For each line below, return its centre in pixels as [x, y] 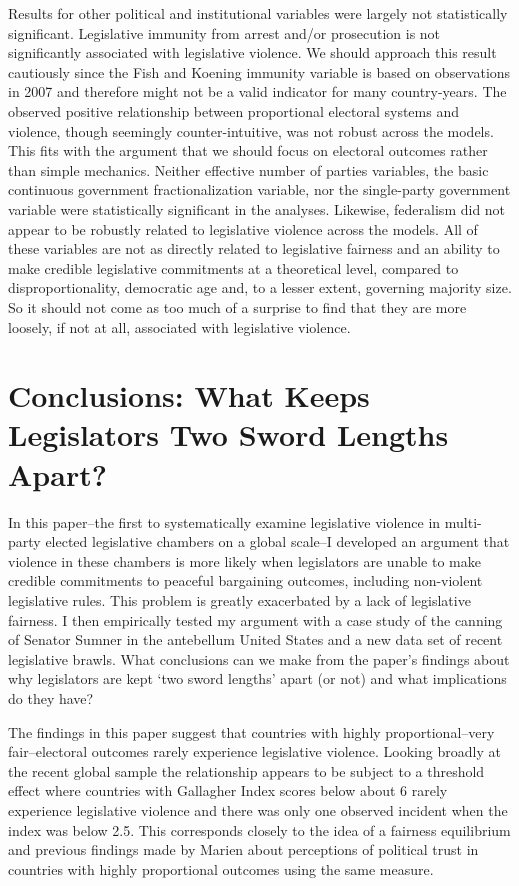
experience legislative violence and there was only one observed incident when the [258, 809]
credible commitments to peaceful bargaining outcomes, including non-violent [245, 580]
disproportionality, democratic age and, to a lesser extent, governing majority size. [260, 287]
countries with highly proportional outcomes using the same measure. [221, 868]
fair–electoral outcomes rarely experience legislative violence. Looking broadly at [254, 751]
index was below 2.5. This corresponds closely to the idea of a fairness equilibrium [259, 829]
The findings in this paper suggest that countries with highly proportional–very [251, 731]
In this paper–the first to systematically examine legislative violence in [224, 521]
